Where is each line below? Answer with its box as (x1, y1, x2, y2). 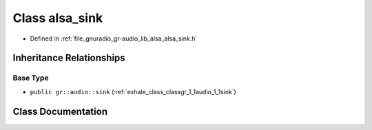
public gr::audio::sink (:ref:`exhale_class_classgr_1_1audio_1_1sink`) (30, 87, 237, 96)
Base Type (12, 73, 49, 83)
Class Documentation (12, 105, 108, 117)
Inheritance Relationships (12, 52, 125, 64)
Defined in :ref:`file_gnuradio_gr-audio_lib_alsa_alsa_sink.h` (30, 34, 198, 43)
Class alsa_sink (12, 10, 103, 25)
